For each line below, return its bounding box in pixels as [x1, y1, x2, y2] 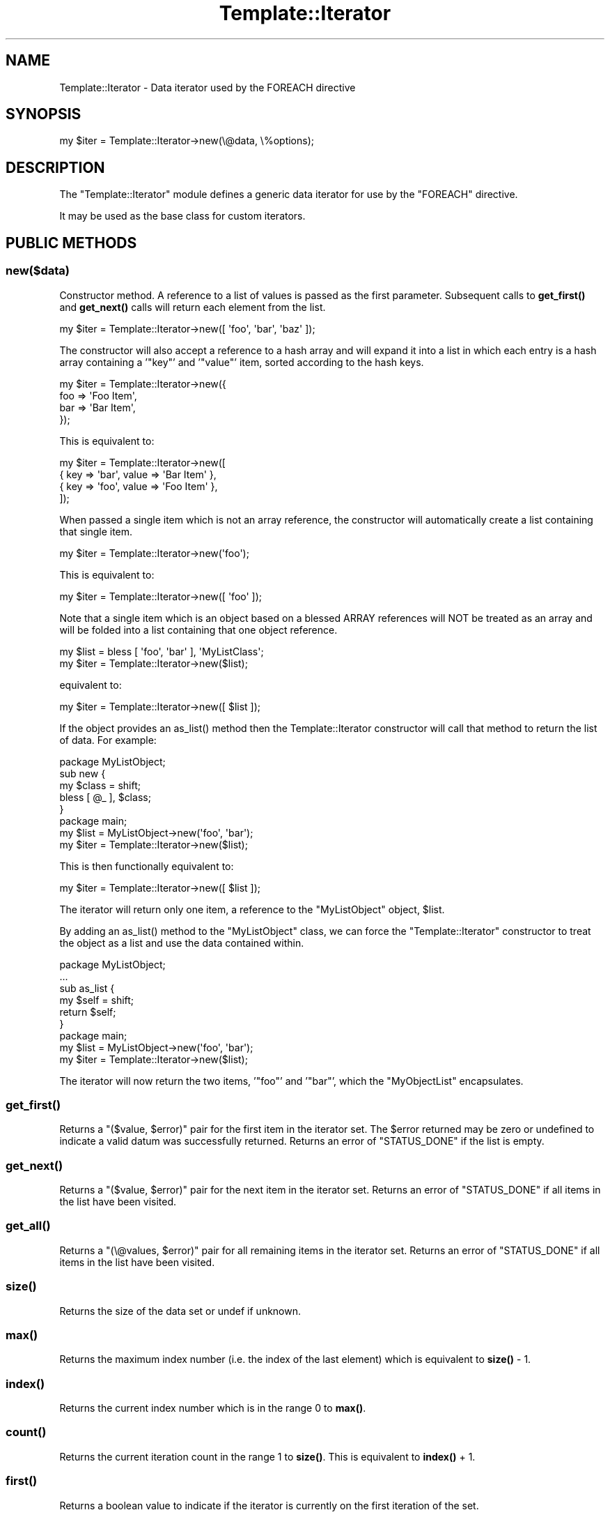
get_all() [6, 1219, 51, 1233]
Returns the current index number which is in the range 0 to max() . [59, 1402, 366, 1414]
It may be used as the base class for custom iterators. [59, 210, 306, 222]
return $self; [59, 1005, 116, 1018]
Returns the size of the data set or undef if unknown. [59, 1304, 302, 1317]
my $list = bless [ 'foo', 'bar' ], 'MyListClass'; [59, 645, 264, 657]
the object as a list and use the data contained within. [59, 936, 304, 949]
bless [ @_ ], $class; [59, 791, 151, 803]
